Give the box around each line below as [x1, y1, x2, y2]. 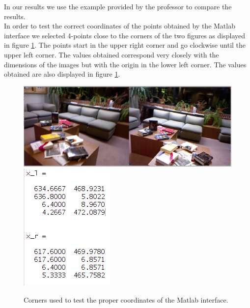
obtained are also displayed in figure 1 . [4, 69, 120, 79]
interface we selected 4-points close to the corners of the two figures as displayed [4, 30, 245, 40]
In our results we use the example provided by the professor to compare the [4, 1, 232, 11]
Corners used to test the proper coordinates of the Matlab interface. [24, 294, 228, 305]
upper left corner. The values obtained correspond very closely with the [4, 49, 219, 59]
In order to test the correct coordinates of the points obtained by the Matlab [4, 21, 235, 31]
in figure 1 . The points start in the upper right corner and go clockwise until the [4, 40, 246, 50]
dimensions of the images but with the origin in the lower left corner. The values [4, 59, 247, 69]
